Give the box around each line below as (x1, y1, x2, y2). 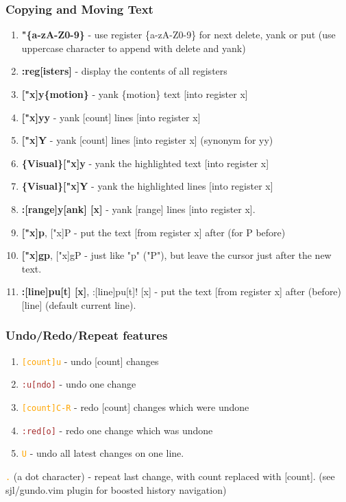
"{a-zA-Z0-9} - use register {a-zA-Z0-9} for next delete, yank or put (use (21, 27, 336, 42)
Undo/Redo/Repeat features (5, 327, 168, 344)
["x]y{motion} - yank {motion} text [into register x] (21, 87, 248, 101)
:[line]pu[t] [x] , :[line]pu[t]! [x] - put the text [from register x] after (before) (21, 284, 342, 299)
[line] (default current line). (21, 297, 136, 312)
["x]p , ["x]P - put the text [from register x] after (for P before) (21, 225, 286, 239)
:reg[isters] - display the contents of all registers (21, 64, 227, 78)
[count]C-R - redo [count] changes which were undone (21, 400, 249, 414)
